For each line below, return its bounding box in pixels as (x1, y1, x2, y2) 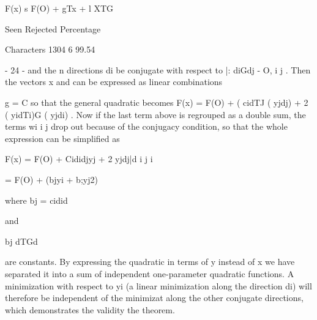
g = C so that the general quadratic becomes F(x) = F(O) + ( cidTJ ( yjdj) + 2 (5, 95, 308, 108)
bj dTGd (5, 234, 38, 247)
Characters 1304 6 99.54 (5, 43, 95, 56)
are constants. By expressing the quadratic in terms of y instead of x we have (5, 255, 295, 268)
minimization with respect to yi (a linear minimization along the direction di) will (5, 279, 312, 292)
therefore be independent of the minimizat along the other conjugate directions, (5, 291, 304, 304)
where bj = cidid (5, 193, 68, 206)
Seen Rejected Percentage (5, 22, 101, 35)
